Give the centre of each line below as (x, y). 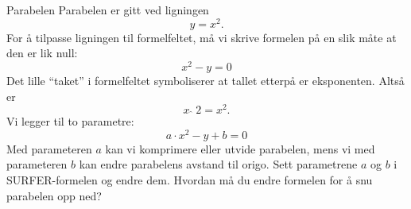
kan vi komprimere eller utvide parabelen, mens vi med (240, 148)
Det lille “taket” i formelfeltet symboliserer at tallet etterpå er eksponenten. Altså (205, 80)
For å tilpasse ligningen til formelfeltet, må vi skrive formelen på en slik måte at (202, 37)
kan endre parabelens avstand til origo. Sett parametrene (218, 164)
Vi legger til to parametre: (70, 121)
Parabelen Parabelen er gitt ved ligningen (108, 10)
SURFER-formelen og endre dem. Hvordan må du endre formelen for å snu (190, 180)
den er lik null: (42, 53)
